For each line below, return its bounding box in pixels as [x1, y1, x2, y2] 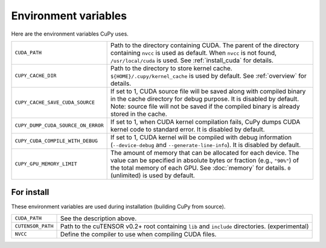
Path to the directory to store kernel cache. [110, 64, 232, 72]
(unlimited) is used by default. [110, 171, 196, 179]
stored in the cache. [110, 109, 167, 118]
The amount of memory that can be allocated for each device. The [110, 148, 299, 157]
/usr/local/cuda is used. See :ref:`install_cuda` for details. [110, 56, 274, 65]
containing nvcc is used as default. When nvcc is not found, [110, 48, 277, 57]
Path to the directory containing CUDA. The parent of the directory [110, 41, 299, 49]
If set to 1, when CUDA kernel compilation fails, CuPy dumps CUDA [110, 118, 301, 126]
